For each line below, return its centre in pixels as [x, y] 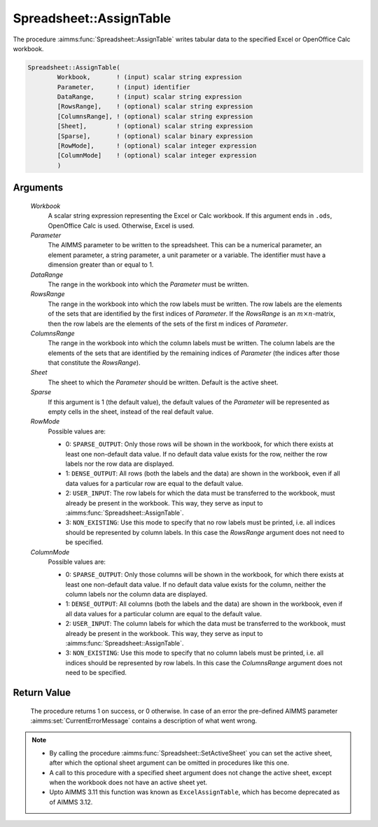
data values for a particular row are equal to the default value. [154, 483]
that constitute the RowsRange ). [94, 363]
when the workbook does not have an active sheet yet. [128, 782]
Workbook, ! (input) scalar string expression [149, 77]
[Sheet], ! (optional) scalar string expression [155, 126]
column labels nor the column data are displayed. [136, 595]
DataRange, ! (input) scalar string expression [149, 97]
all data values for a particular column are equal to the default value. [164, 613]
